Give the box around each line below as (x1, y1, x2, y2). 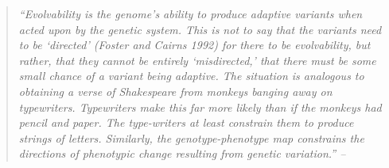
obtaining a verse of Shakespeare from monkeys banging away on (18, 82, 333, 99)
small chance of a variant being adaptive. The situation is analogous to (18, 67, 364, 84)
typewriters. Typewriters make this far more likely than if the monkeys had (18, 98, 382, 115)
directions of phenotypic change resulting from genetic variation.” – (18, 145, 346, 162)
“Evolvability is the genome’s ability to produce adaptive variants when (18, 6, 363, 21)
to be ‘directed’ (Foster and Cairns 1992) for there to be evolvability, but (18, 36, 371, 53)
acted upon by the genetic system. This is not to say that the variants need (18, 21, 382, 37)
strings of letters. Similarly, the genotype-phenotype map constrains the (18, 129, 364, 146)
